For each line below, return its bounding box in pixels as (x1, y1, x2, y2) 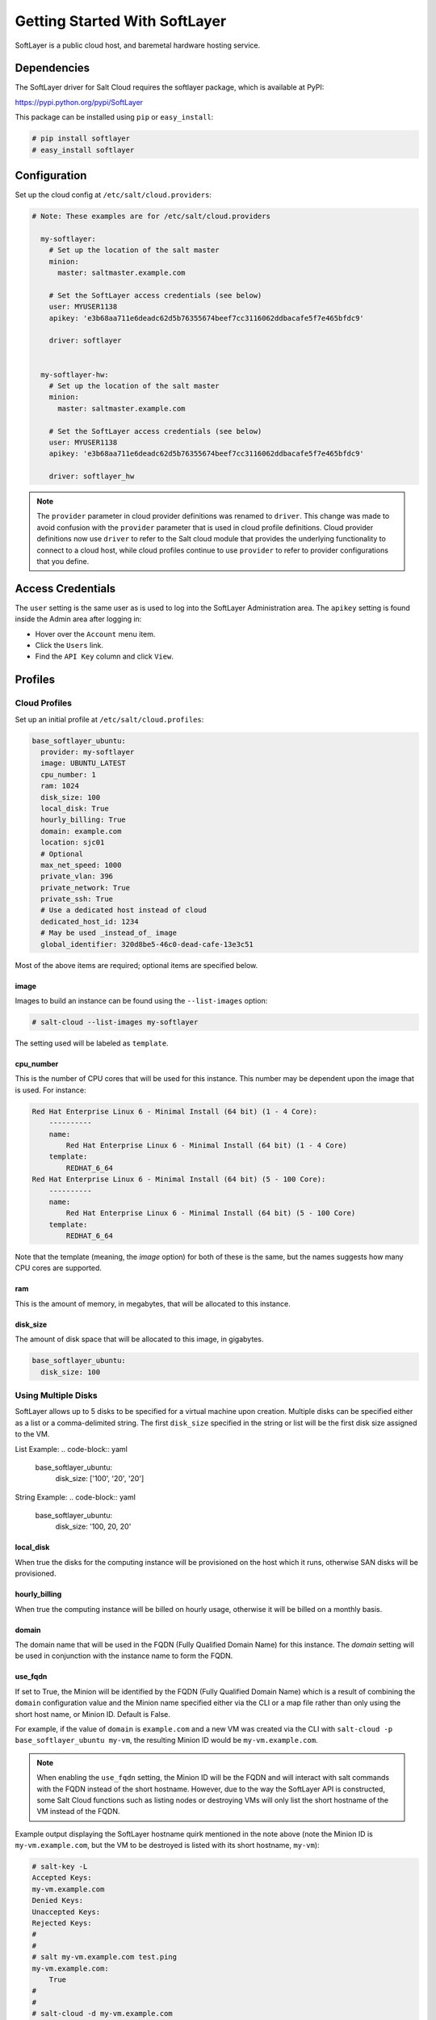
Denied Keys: (31, 1896, 84, 1905)
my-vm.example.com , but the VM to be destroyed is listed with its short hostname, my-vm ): (15, 1841, 320, 1850)
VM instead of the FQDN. (36, 1807, 120, 1816)
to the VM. (15, 1429, 50, 1439)
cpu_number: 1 (40, 770, 97, 779)
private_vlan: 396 (40, 872, 113, 881)
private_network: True (40, 883, 131, 892)
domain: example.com (40, 827, 122, 835)
